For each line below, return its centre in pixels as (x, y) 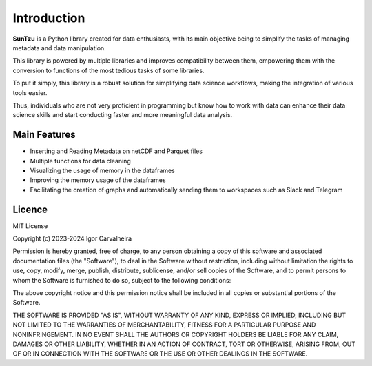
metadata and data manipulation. (59, 48)
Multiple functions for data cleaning (80, 161)
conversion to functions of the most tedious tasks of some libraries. (108, 70)
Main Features (44, 135)
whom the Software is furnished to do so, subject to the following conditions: (122, 280)
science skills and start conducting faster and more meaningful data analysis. (123, 115)
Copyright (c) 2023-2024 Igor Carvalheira (72, 238)
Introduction (49, 18)
